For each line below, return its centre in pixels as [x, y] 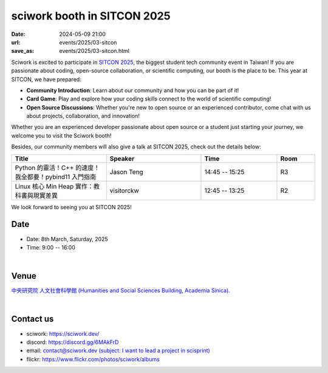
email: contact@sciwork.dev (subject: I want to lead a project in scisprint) [118, 350]
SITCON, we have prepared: [46, 79]
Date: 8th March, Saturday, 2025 [67, 239]
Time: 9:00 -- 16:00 [51, 247]
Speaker [122, 158]
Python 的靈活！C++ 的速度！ [57, 167]
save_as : [23, 51]
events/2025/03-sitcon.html [94, 51]
